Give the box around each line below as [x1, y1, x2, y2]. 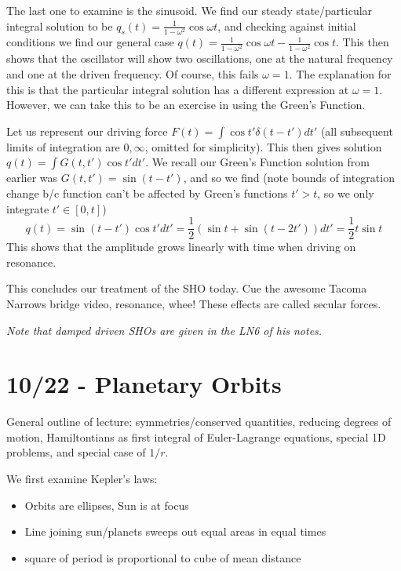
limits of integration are [6, 138, 120, 155]
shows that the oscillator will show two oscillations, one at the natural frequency [6, 50, 393, 67]
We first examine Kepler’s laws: [6, 471, 158, 487]
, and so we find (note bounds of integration [183, 169, 395, 186]
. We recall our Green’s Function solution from [145, 154, 370, 170]
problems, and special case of [6, 444, 146, 460]
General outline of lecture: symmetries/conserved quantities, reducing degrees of [6, 413, 392, 430]
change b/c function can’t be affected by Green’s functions [6, 184, 288, 201]
